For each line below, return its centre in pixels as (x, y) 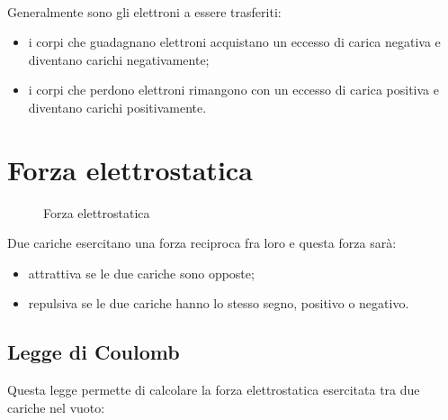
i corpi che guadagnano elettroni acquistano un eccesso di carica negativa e (234, 42)
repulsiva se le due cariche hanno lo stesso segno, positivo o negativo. (219, 303)
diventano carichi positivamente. (117, 107)
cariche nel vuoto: (56, 407)
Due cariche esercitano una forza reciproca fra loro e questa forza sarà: (202, 243)
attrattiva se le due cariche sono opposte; (141, 273)
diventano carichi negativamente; (119, 59)
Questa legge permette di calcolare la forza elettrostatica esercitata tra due (214, 390)
